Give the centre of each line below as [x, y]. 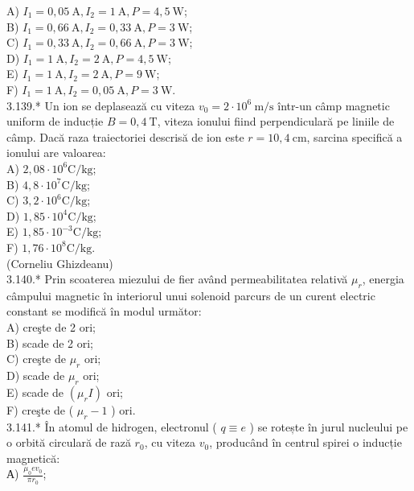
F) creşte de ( [40, 409]
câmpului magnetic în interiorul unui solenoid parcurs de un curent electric [191, 295]
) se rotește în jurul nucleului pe [329, 426]
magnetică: [33, 458]
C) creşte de [36, 359]
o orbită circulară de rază [69, 442]
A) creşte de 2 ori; [51, 327]
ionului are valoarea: [56, 153]
